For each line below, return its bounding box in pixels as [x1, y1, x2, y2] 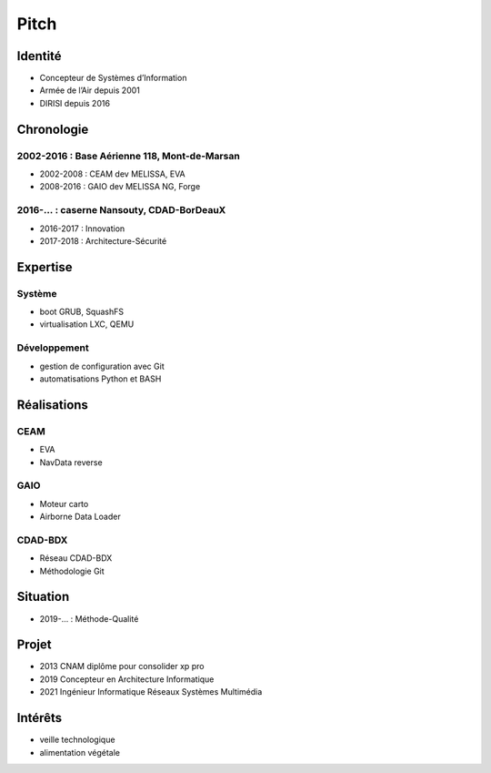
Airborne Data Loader [39, 511, 122, 523]
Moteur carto [39, 498, 89, 509]
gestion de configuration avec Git [39, 361, 165, 371]
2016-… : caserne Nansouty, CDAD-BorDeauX [16, 204, 226, 217]
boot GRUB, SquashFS [39, 306, 125, 318]
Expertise [16, 259, 73, 275]
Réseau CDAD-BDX [39, 553, 113, 564]
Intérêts [16, 710, 63, 726]
